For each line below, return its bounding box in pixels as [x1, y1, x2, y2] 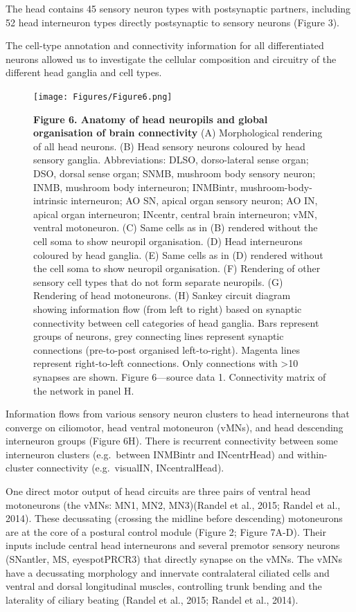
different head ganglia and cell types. [6, 65, 162, 80]
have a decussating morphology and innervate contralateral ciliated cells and [6, 565, 330, 579]
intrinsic [33, 193, 68, 208]
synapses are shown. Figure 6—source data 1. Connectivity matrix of [33, 369, 326, 384]
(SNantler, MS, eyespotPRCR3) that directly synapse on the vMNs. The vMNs [6, 552, 342, 566]
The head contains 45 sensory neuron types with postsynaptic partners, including [6, 1, 351, 15]
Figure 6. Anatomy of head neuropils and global [33, 111, 268, 126]
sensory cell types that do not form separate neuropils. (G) [33, 274, 283, 289]
